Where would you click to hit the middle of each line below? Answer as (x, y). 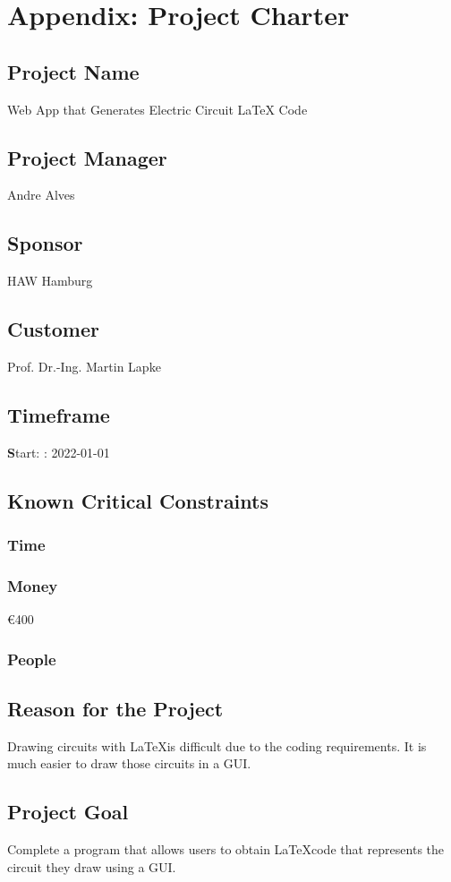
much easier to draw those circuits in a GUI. (129, 763)
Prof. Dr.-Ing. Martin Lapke (84, 366)
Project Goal (68, 812)
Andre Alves (41, 195)
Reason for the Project (115, 709)
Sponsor (45, 243)
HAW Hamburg (50, 281)
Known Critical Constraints (138, 500)
